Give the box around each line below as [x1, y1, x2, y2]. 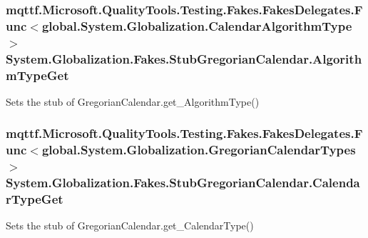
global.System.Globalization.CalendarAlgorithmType [41, 16, 352, 34]
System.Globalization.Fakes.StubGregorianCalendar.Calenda [6, 174, 360, 192]
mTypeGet [6, 66, 69, 84]
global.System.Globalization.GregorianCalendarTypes [41, 141, 356, 159]
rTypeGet [6, 190, 63, 208]
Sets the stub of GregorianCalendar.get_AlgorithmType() [6, 94, 260, 109]
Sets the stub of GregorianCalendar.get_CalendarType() [6, 218, 254, 233]
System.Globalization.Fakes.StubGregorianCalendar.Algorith [6, 49, 362, 67]
